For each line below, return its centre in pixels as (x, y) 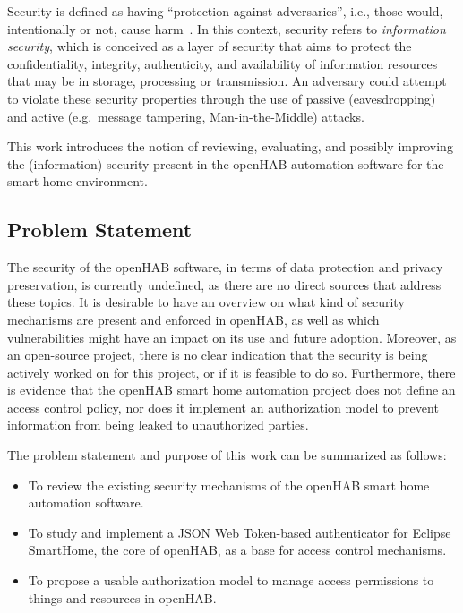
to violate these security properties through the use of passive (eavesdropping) (222, 98)
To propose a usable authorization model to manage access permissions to (231, 580)
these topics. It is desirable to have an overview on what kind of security (206, 302)
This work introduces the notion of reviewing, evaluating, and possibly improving (230, 146)
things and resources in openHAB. (122, 597)
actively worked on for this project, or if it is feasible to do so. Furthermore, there (231, 372)
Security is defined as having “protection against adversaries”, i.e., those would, (225, 11)
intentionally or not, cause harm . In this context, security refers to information (227, 28)
